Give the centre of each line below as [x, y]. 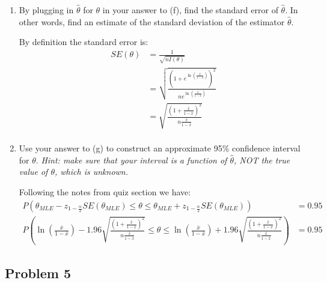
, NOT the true [262, 160]
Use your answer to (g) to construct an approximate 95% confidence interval [160, 148]
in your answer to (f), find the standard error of [190, 10]
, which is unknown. [92, 172]
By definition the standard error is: [84, 42]
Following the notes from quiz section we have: [105, 191]
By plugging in [46, 10]
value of [33, 172]
